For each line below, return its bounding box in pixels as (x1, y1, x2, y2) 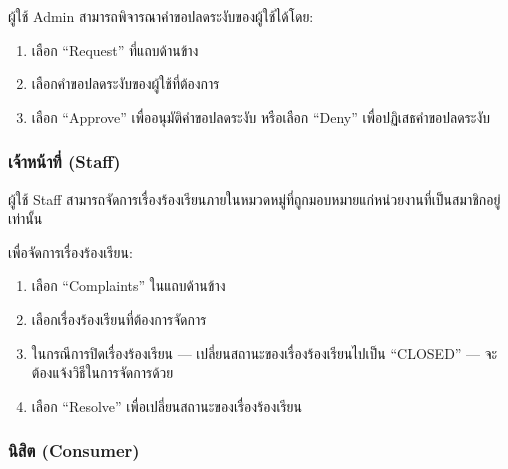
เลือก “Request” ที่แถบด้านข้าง (31, 39, 199, 60)
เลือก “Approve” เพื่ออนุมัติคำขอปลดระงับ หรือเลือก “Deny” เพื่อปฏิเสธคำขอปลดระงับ (31, 106, 491, 127)
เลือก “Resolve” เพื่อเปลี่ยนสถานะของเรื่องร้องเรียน (31, 395, 302, 416)
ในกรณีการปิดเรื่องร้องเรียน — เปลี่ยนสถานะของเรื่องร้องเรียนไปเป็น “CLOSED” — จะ (31, 342, 498, 363)
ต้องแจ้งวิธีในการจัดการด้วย (31, 362, 174, 383)
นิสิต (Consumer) (8, 438, 140, 463)
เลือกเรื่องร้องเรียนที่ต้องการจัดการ (31, 308, 207, 329)
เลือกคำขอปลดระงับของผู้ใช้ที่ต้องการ (31, 73, 220, 94)
